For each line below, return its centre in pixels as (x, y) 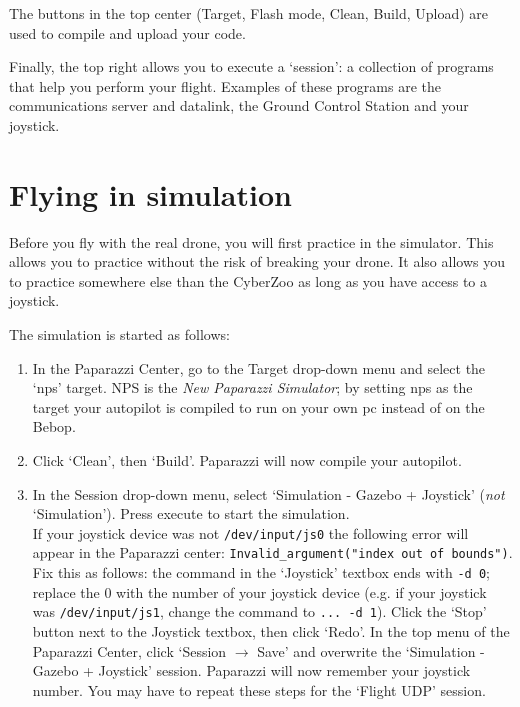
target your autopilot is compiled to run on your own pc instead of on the (258, 406)
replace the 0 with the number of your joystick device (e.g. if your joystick (259, 591)
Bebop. (54, 426)
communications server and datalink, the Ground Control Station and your (239, 105)
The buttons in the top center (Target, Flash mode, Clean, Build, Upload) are (249, 13)
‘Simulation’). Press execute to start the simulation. (191, 513)
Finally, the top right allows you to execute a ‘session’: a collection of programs (251, 66)
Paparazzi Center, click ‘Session (129, 650)
